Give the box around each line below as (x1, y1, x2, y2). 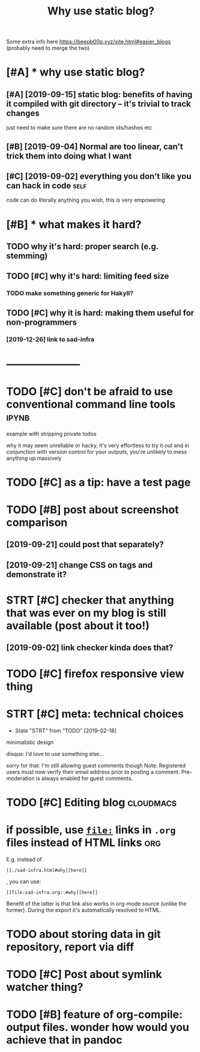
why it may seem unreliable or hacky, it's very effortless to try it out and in (6, 441, 189, 449)
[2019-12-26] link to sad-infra (6, 335, 95, 343)
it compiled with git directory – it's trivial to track (6, 98, 191, 109)
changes (6, 108, 40, 118)
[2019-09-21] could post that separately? (6, 539, 164, 550)
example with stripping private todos (6, 430, 97, 437)
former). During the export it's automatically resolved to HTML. (6, 906, 162, 913)
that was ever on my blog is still (6, 606, 166, 620)
